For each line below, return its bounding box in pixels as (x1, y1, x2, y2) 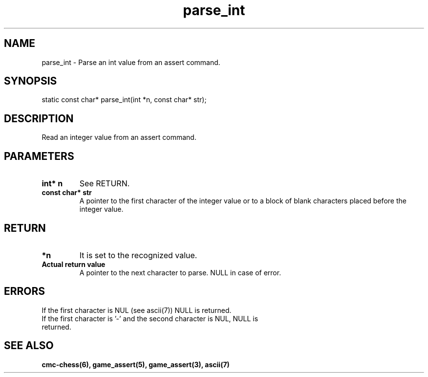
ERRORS (4, 285, 45, 298)
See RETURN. (79, 178, 130, 189)
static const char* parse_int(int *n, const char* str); (42, 95, 207, 104)
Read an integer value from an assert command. (42, 133, 196, 142)
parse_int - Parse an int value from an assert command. (42, 58, 220, 67)
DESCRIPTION (4, 112, 74, 125)
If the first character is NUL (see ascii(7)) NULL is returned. (42, 306, 232, 314)
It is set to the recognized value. (79, 250, 197, 260)
